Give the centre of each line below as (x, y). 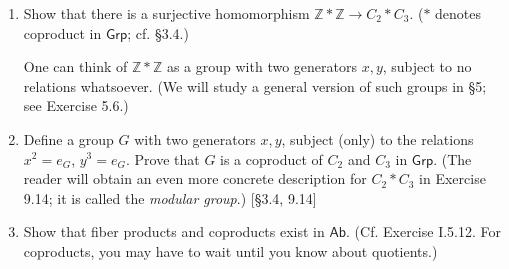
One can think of (75, 66)
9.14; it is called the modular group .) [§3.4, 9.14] (170, 197)
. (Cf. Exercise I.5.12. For (423, 231)
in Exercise (452, 178)
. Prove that (162, 158)
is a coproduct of (271, 158)
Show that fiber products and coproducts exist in (174, 231)
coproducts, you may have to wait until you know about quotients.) (230, 250)
